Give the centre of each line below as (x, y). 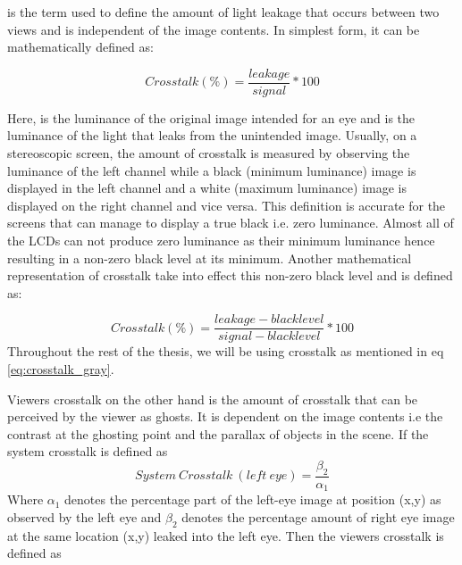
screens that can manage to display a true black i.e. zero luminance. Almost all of (231, 223)
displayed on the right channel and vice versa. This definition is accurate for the (227, 205)
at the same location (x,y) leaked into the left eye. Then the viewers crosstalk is (226, 535)
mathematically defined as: (80, 47)
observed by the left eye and (84, 516)
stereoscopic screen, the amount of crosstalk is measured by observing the (209, 153)
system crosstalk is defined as (88, 451)
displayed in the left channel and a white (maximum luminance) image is (207, 188)
